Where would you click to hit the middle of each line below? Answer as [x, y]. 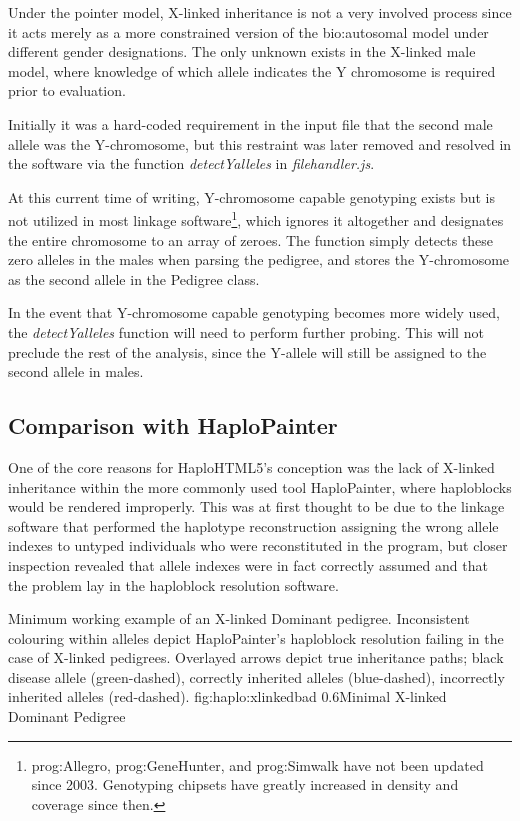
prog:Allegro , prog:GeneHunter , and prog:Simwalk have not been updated [257, 764]
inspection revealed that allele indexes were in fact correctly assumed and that [248, 564]
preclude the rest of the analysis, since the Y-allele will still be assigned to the [247, 351]
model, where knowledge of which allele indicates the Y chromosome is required [252, 70]
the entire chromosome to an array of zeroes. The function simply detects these [251, 239]
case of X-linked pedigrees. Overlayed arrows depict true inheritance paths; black [256, 657]
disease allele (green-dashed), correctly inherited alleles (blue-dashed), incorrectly [256, 676]
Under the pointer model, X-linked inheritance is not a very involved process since [260, 12]
